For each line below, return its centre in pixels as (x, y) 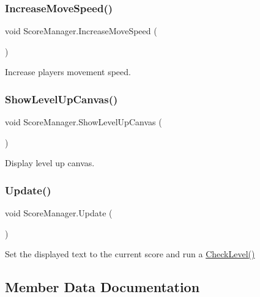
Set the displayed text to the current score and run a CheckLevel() (130, 254)
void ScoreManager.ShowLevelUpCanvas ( (84, 122)
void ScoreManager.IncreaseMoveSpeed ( (81, 31)
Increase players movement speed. (68, 72)
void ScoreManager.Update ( (59, 213)
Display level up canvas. (50, 163)
